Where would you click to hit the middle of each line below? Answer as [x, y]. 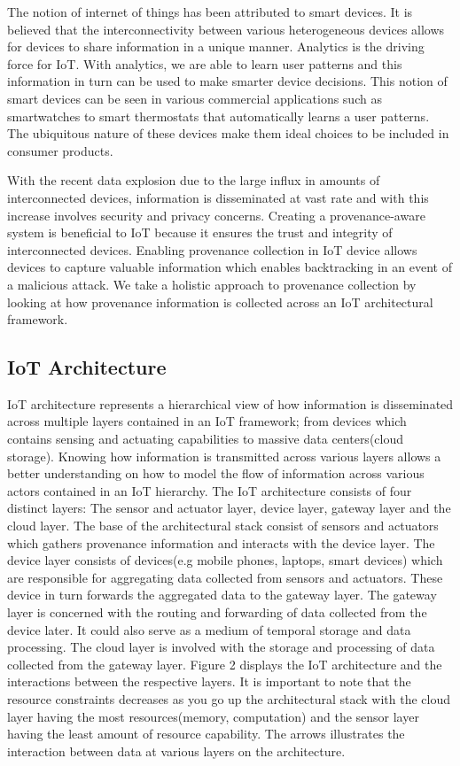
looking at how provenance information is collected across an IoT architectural [220, 302]
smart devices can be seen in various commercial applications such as [195, 98]
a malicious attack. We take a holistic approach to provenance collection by [212, 284]
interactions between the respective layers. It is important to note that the [209, 681]
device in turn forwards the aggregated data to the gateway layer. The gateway [222, 595]
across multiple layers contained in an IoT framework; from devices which [207, 421]
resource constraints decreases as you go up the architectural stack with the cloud [229, 698]
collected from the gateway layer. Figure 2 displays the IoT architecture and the [225, 664]
